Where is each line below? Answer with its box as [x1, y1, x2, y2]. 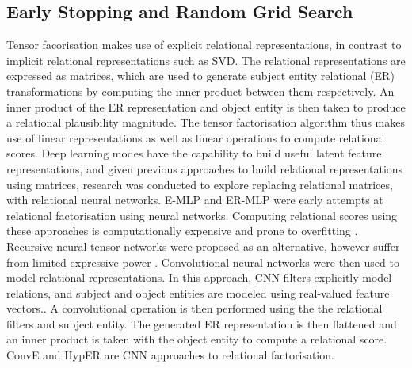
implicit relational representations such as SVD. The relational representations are [6, 51, 406, 68]
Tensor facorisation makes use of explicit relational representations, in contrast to [6, 36, 402, 53]
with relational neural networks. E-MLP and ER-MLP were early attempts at [6, 192, 383, 208]
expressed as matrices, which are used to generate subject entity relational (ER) [6, 67, 395, 84]
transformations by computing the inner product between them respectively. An [6, 82, 395, 99]
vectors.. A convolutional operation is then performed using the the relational [6, 300, 383, 317]
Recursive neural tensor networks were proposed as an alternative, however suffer [6, 237, 400, 254]
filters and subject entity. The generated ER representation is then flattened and [6, 315, 397, 332]
